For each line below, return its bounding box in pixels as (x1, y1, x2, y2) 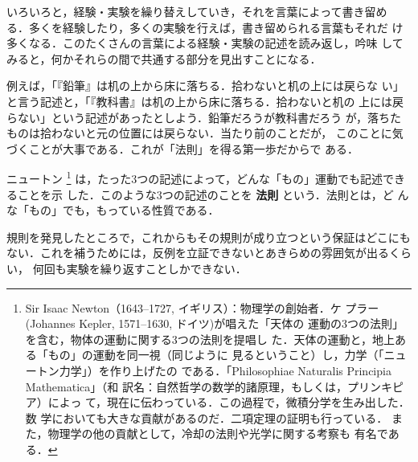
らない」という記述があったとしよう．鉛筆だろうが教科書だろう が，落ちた (6, 108, 402, 125)
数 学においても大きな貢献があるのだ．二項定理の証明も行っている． (25, 409, 388, 426)
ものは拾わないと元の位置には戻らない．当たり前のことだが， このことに (6, 125, 392, 141)
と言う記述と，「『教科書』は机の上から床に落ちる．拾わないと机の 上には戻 (6, 92, 404, 109)
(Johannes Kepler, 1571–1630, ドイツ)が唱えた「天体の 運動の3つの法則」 (25, 315, 404, 332)
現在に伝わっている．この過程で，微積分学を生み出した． (107, 394, 410, 411)
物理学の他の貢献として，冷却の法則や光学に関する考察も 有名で (47, 425, 388, 442)
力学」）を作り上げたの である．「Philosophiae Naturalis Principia (59, 362, 391, 378)
